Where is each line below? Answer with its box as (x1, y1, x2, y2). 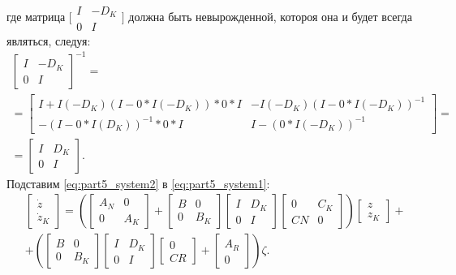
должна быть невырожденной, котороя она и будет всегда (128, 8, 412, 25)
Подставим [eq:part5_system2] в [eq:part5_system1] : (6, 174, 270, 191)
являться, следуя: (6, 32, 91, 49)
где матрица (6, 8, 66, 25)
